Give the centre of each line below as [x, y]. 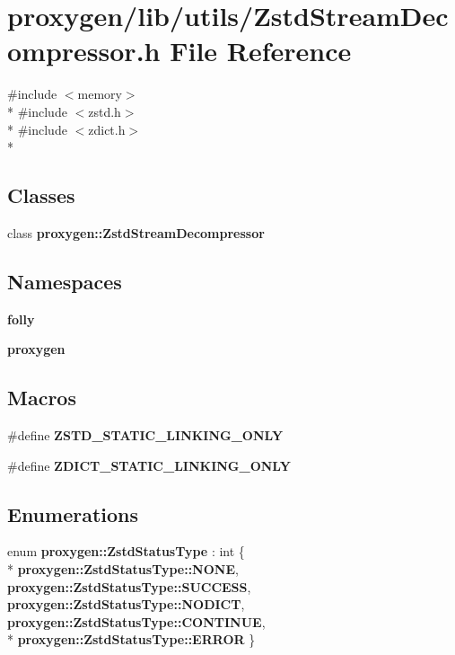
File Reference [261, 51]
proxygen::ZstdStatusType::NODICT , [126, 604]
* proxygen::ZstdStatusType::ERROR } [131, 639]
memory [100, 94]
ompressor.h [84, 51]
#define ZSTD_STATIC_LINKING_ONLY [145, 435]
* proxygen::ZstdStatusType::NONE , [123, 569]
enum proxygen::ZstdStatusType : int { [126, 551]
